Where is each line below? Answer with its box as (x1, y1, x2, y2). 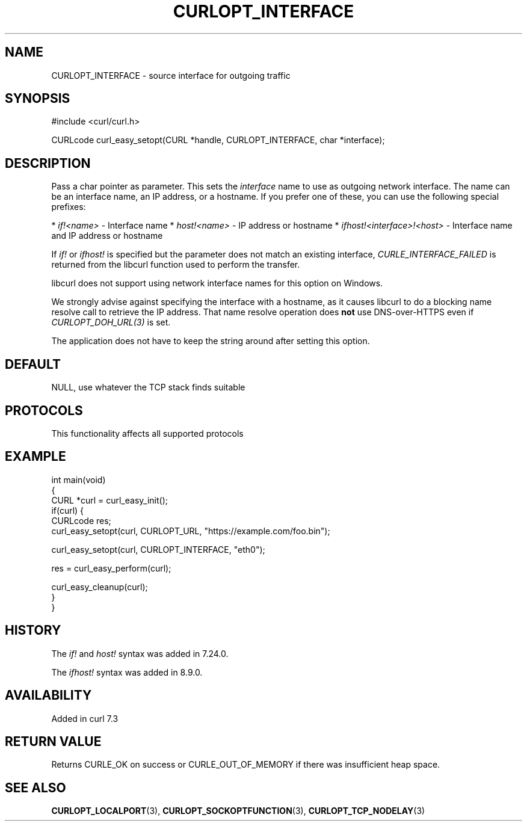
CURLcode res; (51, 515, 111, 526)
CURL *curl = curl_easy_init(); (51, 495, 168, 505)
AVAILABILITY (5, 688, 92, 703)
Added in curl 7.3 (51, 713, 119, 724)
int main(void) (51, 474, 106, 485)
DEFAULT (5, 356, 61, 372)
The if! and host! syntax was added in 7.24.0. (51, 648, 229, 659)
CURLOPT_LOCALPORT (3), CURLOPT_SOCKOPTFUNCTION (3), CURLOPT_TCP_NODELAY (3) (51, 806, 425, 816)
